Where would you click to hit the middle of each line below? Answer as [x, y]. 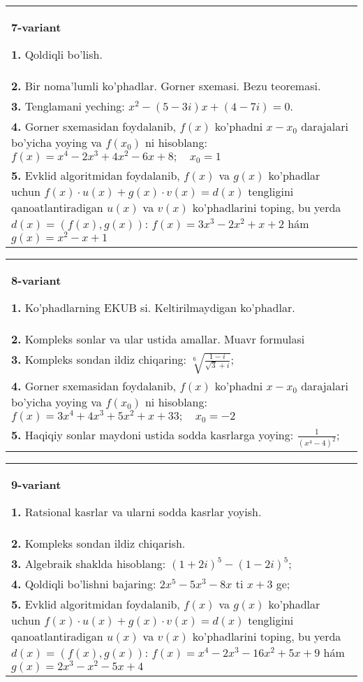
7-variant [36, 27]
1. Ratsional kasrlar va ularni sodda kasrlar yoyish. [136, 511]
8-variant [36, 280]
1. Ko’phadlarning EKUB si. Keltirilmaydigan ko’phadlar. [153, 307]
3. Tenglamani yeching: [68, 106]
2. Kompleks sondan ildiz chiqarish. [98, 543]
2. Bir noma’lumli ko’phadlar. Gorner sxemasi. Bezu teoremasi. [166, 86]
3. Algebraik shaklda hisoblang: [89, 563]
